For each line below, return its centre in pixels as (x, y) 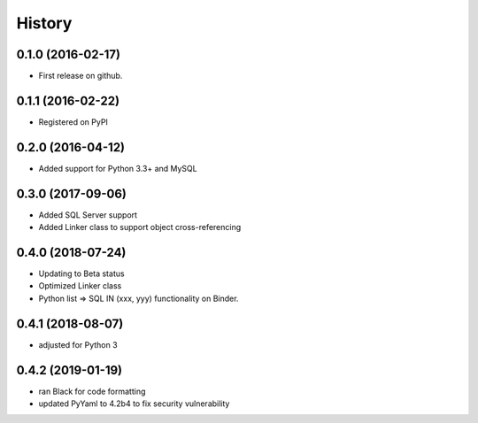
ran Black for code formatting (92, 391)
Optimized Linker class (80, 286)
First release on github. (81, 76)
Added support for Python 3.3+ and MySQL (118, 168)
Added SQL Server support (88, 215)
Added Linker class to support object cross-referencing (140, 227)
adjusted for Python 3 (78, 344)
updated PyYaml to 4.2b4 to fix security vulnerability (134, 404)
